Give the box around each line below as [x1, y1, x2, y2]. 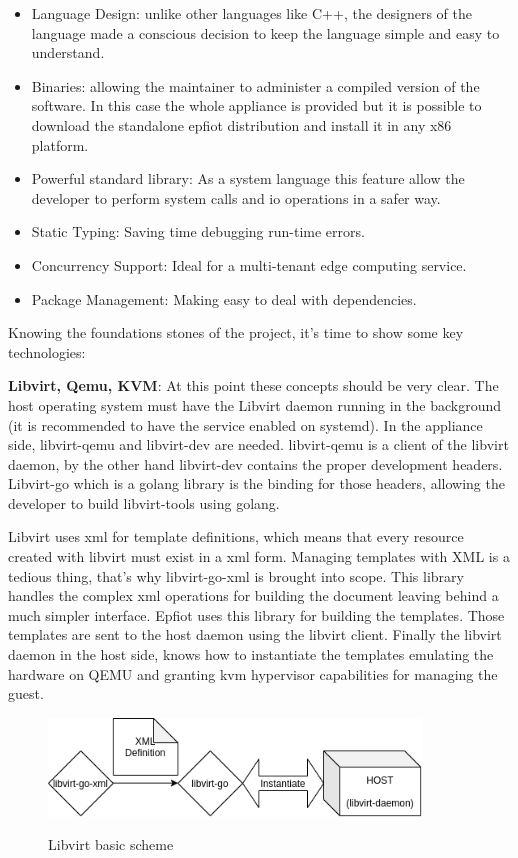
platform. [31, 134, 89, 155]
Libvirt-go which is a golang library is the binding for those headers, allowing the [8, 473, 505, 494]
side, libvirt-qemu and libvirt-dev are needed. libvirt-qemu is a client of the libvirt [8, 434, 509, 455]
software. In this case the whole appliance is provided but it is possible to [31, 95, 482, 116]
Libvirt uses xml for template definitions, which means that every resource [8, 526, 464, 547]
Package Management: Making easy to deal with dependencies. [31, 288, 417, 309]
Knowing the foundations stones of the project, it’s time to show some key [8, 322, 464, 343]
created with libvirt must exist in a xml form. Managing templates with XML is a [8, 546, 510, 567]
